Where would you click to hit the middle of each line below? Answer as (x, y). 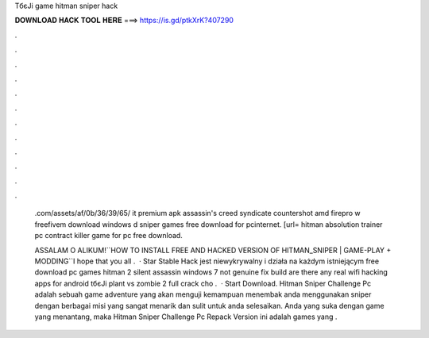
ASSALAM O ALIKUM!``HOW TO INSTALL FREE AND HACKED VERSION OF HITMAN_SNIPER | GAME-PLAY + (213, 250)
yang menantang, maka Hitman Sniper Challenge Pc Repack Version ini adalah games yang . (186, 317)
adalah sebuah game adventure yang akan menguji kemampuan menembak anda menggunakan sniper (203, 294)
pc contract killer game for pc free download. (108, 236)
